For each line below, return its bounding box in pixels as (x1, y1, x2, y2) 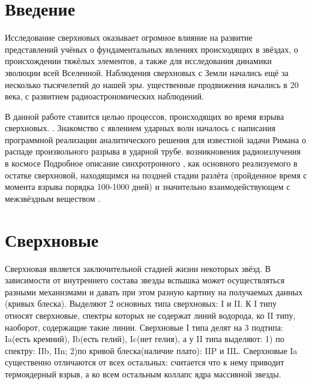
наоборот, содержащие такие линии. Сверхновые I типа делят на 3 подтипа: (5, 320, 283, 333)
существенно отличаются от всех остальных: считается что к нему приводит (5, 356, 284, 368)
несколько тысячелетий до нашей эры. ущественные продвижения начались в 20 (5, 78, 299, 90)
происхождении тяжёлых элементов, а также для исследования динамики (5, 55, 272, 67)
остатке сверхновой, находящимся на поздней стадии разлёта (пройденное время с (5, 168, 307, 181)
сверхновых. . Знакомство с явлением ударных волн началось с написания (5, 122, 276, 134)
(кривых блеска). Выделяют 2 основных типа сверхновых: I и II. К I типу (5, 297, 277, 310)
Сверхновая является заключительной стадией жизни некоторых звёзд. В (5, 262, 271, 274)
